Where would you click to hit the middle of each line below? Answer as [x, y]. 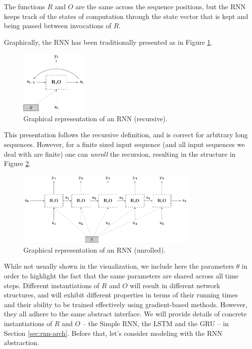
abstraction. [22, 342]
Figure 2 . [18, 163]
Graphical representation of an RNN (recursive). [96, 118]
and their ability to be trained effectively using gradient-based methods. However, [126, 304]
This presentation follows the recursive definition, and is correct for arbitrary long [126, 135]
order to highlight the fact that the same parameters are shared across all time [121, 276]
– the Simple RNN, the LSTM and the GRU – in [156, 323]
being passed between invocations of [58, 26]
